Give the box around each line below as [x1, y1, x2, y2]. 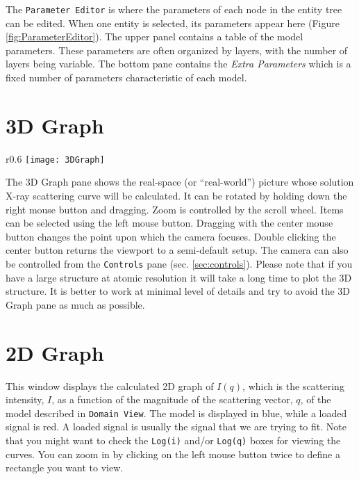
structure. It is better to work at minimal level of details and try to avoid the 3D [6, 284, 351, 298]
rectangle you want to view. [6, 460, 124, 475]
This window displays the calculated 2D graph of [6, 378, 214, 393]
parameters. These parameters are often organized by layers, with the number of [6, 42, 348, 57]
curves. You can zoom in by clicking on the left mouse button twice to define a [6, 446, 340, 461]
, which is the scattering [242, 378, 344, 393]
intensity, [6, 392, 44, 407]
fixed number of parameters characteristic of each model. [6, 70, 247, 85]
